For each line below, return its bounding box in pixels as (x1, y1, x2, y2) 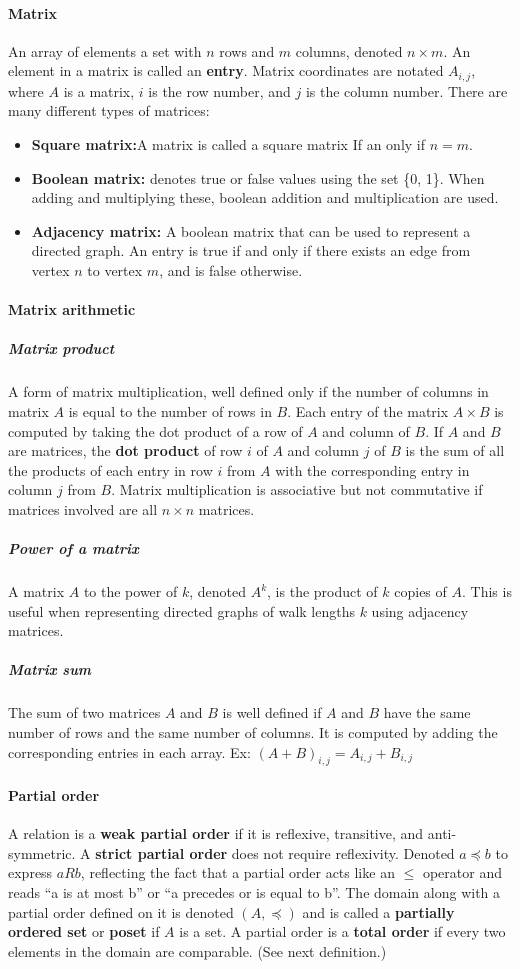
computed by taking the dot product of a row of (8, 420, 303, 441)
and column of (322, 420, 410, 441)
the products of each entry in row (8, 459, 213, 480)
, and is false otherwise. (159, 260, 303, 280)
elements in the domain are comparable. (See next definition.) (8, 940, 387, 961)
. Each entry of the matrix (287, 400, 449, 421)
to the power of (83, 581, 178, 602)
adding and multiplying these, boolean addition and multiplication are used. (31, 187, 499, 208)
